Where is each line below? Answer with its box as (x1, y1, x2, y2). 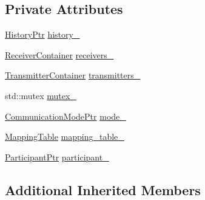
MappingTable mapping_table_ (5, 130, 124, 143)
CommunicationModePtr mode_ (5, 109, 126, 122)
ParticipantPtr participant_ (5, 150, 109, 163)
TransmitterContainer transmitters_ (5, 69, 141, 81)
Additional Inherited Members (5, 180, 201, 199)
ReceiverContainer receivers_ (5, 48, 114, 61)
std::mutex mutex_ (5, 89, 76, 102)
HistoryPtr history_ (5, 28, 80, 41)
